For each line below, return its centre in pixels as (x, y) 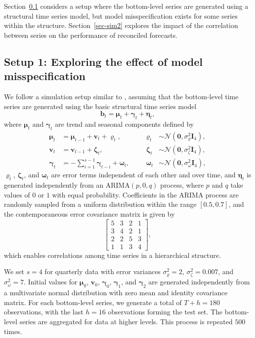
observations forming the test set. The (165, 312)
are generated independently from (199, 282)
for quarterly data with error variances (102, 271)
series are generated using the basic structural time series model (100, 106)
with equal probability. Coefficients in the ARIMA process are (145, 194)
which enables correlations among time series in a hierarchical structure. (113, 255)
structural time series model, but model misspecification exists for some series (121, 15)
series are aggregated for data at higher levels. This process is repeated (126, 321)
